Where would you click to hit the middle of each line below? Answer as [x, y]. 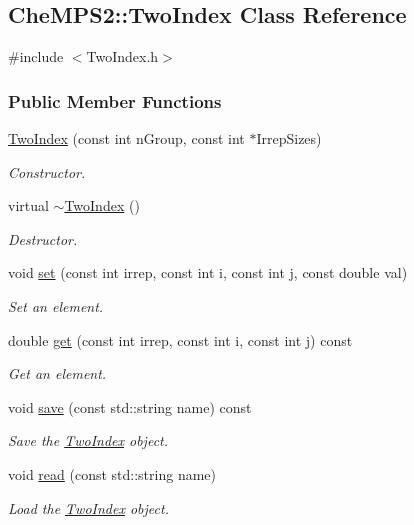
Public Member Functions [115, 100]
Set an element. [56, 305]
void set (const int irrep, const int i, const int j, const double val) [208, 272]
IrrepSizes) [289, 138]
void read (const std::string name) [112, 473]
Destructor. [43, 238]
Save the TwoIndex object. [88, 440]
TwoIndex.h [122, 56]
